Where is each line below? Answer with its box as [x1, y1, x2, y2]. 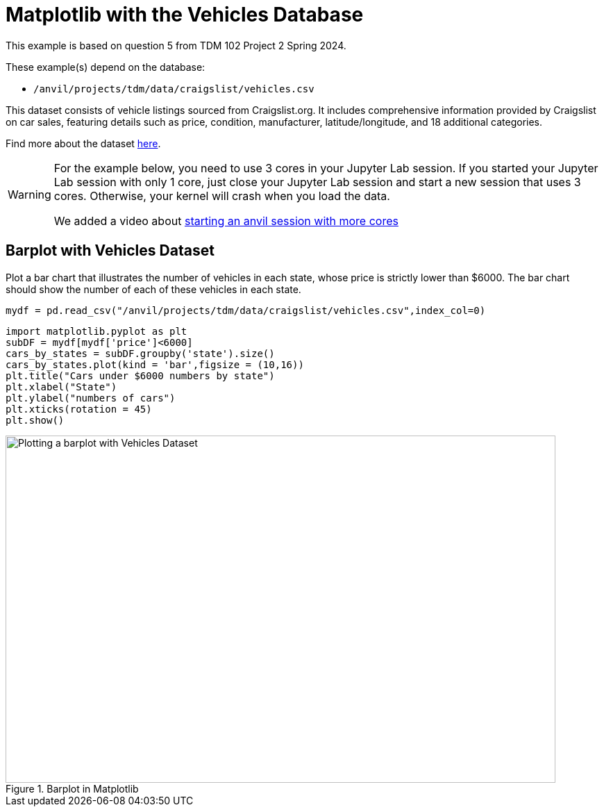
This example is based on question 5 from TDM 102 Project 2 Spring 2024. [6, 39, 346, 51]
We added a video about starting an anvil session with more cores [53, 213, 399, 228]
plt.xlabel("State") [6, 381, 117, 392]
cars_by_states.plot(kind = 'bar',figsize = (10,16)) [6, 358, 304, 370]
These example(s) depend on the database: [6, 60, 205, 73]
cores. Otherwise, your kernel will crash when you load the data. [53, 188, 390, 203]
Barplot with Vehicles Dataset [6, 242, 215, 260]
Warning [8, 187, 51, 201]
